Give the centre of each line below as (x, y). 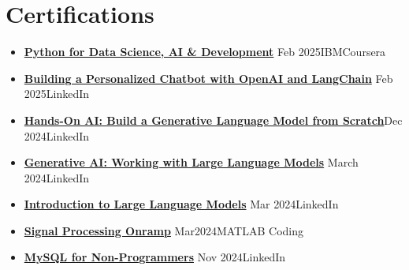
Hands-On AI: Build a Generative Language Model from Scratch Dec (213, 120)
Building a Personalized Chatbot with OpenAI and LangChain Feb (208, 78)
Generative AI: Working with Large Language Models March (191, 162)
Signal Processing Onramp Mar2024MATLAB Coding (164, 230)
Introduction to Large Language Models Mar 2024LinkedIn (181, 204)
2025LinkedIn (57, 94)
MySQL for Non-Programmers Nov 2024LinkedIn (155, 257)
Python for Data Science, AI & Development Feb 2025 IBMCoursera (205, 52)
